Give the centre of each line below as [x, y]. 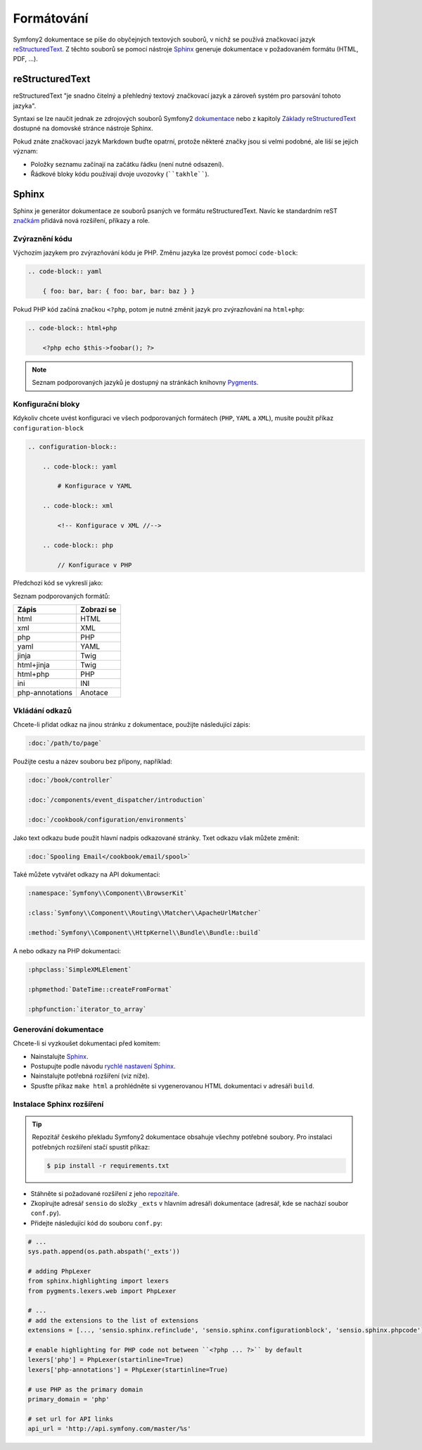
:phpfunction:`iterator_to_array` [87, 1009]
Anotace [94, 693]
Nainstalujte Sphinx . [59, 1056]
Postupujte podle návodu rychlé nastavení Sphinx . [103, 1067]
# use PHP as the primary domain [85, 1389]
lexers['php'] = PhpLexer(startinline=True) [106, 1360]
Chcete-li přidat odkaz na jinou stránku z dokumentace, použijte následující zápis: [132, 725]
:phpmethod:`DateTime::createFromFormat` [100, 989]
